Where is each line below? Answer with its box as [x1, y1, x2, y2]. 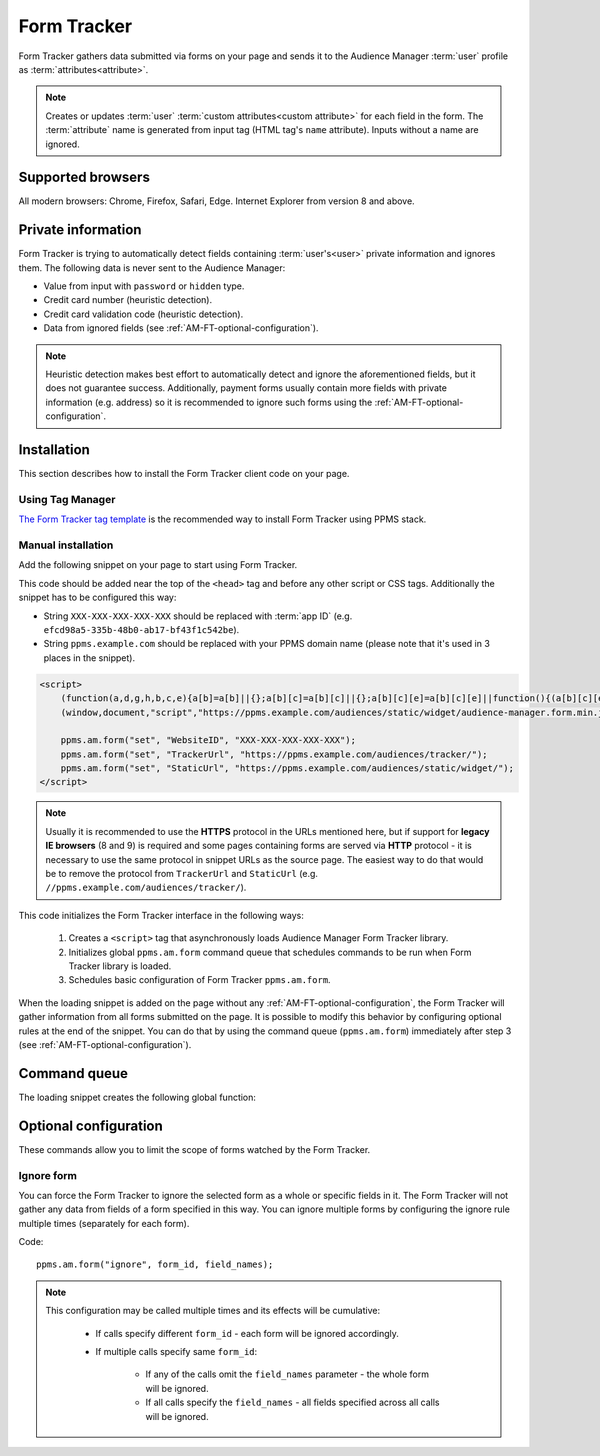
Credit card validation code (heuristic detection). [43, 308, 244, 320]
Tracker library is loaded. [68, 960, 172, 972]
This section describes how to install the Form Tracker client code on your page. [18, 468, 350, 480]
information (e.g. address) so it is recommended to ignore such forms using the [45, 396, 373, 408]
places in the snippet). [43, 651, 135, 664]
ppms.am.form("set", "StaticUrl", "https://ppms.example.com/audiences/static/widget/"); [60, 763, 515, 774]
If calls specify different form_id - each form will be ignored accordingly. [95, 1327, 400, 1339]
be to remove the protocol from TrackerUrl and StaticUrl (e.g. [45, 868, 319, 880]
